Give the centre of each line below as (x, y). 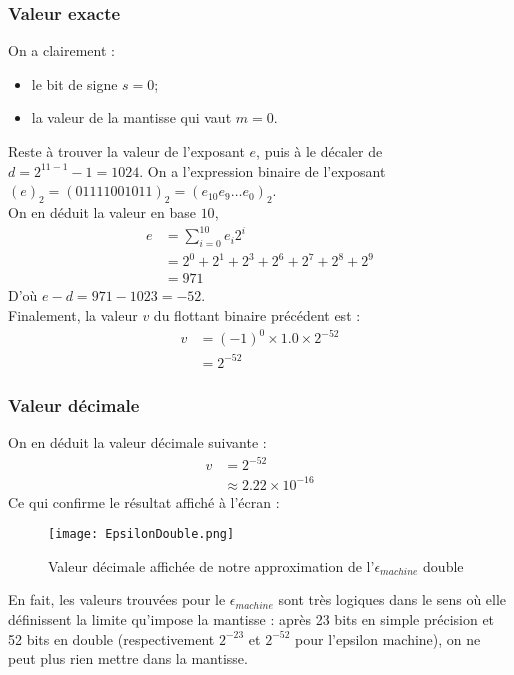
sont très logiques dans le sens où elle (392, 599)
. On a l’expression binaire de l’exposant (262, 170)
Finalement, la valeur (73, 315)
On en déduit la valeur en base (102, 211)
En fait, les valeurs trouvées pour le (117, 599)
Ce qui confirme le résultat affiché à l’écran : (144, 501)
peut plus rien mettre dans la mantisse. (128, 658)
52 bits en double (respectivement (111, 638)
